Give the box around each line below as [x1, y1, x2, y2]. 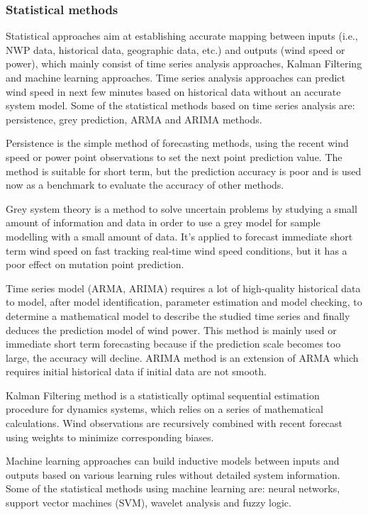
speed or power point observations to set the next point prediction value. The [6, 149, 342, 164]
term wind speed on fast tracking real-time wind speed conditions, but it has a [6, 243, 347, 257]
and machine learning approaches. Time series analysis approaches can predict [6, 70, 345, 84]
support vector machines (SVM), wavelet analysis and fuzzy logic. [6, 495, 291, 510]
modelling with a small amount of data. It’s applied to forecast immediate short [6, 228, 353, 243]
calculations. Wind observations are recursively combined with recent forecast [6, 416, 343, 431]
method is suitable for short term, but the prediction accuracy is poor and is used [6, 163, 362, 178]
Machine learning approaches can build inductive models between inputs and [6, 453, 340, 468]
